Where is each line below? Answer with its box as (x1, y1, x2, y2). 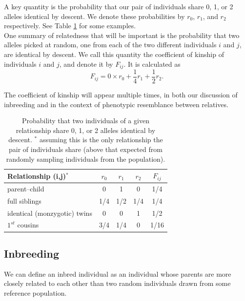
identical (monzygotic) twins (7, 207, 92, 218)
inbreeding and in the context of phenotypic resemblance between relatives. (4, 99, 228, 109)
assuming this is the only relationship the (39, 134, 163, 145)
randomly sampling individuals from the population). (6, 153, 165, 164)
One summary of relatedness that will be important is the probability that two (4, 30, 240, 40)
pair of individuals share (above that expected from (9, 144, 163, 154)
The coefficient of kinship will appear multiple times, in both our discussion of (4, 90, 238, 100)
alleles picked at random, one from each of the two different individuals (4, 39, 217, 50)
